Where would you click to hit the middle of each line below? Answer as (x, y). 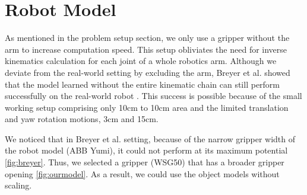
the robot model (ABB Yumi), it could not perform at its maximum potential (146, 150)
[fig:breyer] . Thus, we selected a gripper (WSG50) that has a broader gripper (145, 162)
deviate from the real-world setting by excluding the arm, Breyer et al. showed (148, 72)
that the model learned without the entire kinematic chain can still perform (143, 84)
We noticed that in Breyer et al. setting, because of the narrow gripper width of (150, 138)
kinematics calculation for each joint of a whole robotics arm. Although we (141, 61)
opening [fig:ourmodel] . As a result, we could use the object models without (142, 173)
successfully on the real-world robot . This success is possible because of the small (153, 96)
